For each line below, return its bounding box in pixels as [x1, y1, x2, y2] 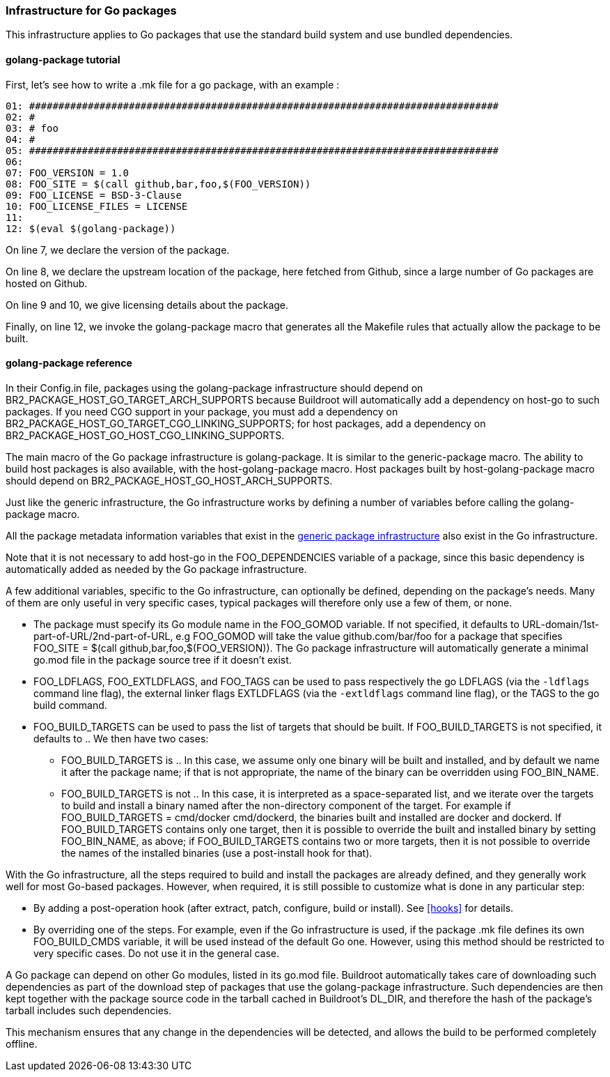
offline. [6, 1037, 38, 1050]
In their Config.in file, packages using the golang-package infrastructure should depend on [6, 381, 423, 394]
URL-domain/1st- [522, 618, 600, 630]
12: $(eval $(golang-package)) [6, 222, 176, 234]
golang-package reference [6, 357, 132, 369]
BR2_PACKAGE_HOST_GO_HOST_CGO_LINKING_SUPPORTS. [6, 429, 285, 441]
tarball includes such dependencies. [6, 1004, 172, 1016]
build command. [33, 698, 107, 711]
